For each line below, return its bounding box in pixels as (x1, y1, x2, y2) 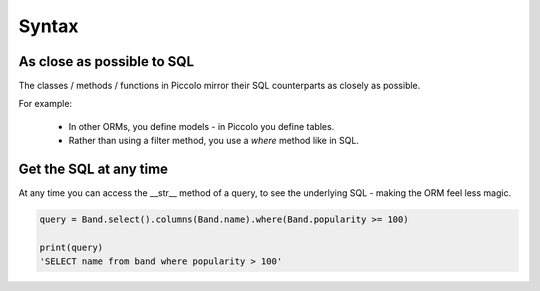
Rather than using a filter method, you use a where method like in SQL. (68, 135, 360, 147)
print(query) (39, 241, 104, 253)
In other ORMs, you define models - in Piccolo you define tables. (68, 120, 335, 132)
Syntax (18, 15, 79, 37)
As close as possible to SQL (18, 53, 195, 70)
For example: (18, 98, 73, 110)
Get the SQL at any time (18, 161, 169, 178)
